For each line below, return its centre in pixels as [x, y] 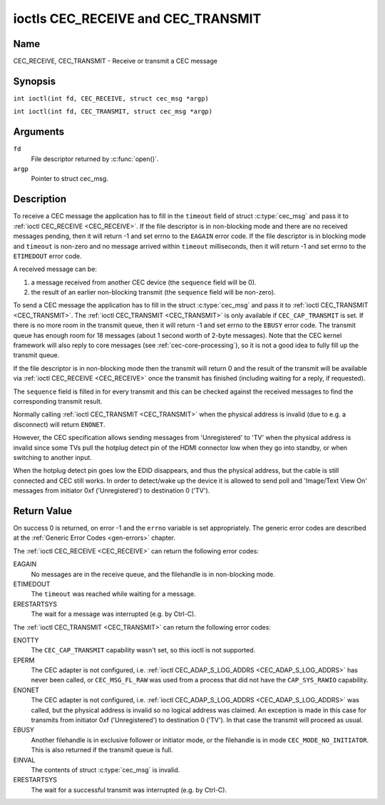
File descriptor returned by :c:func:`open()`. [95, 159]
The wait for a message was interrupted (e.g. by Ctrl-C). [113, 614]
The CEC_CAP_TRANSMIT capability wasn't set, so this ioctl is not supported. [143, 650]
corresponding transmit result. [58, 401]
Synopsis [35, 81]
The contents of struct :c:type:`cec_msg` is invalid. [106, 770]
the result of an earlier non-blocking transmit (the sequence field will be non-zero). [153, 292]
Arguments [39, 132]
